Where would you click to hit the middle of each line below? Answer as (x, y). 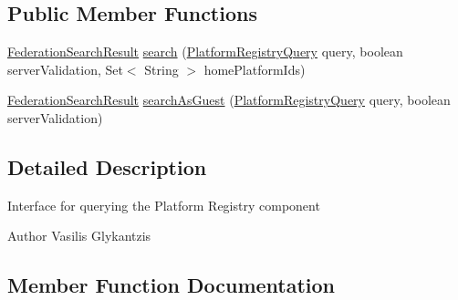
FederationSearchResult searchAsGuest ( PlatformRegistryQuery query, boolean (229, 100)
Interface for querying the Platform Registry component (164, 205)
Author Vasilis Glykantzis (79, 236)
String (161, 69)
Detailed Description (107, 166)
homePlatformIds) (255, 69)
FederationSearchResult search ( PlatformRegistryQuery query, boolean (205, 52)
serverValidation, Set (65, 69)
